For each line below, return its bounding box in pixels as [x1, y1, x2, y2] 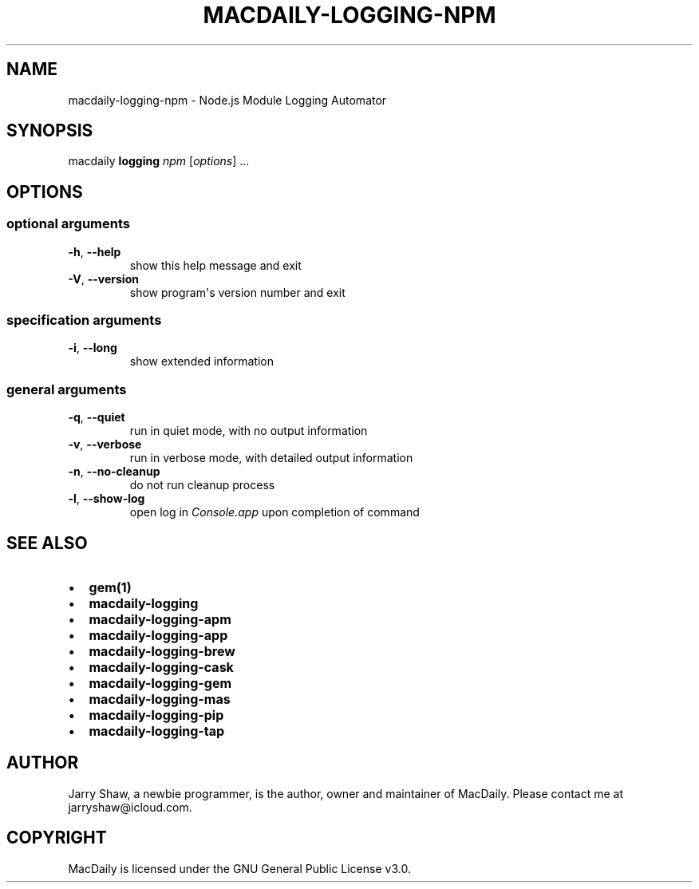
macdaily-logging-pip [89, 707, 224, 723]
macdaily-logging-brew [89, 643, 235, 659]
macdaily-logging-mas [89, 691, 231, 707]
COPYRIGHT [6, 828, 107, 848]
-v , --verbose [68, 437, 142, 452]
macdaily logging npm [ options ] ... [68, 154, 250, 168]
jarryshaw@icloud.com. [68, 800, 192, 814]
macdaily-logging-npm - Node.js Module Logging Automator [68, 93, 387, 107]
